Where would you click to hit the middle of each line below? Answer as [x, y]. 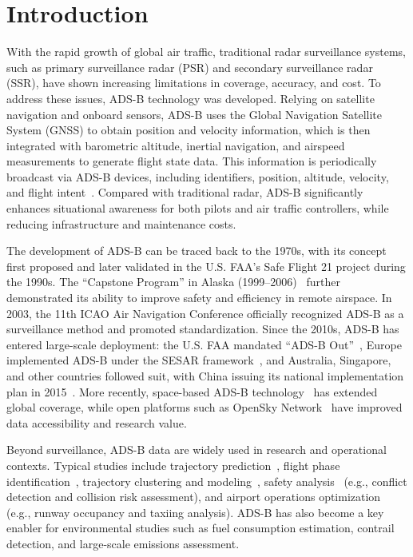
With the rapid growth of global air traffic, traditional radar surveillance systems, [206, 52]
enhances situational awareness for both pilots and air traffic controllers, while [198, 208]
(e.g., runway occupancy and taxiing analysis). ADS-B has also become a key [195, 512]
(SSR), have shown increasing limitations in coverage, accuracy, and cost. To [194, 83]
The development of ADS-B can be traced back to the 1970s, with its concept [197, 251]
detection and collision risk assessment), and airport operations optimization [194, 497]
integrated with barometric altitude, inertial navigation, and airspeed [176, 145]
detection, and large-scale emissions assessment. [123, 543]
